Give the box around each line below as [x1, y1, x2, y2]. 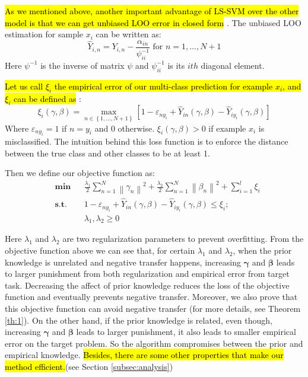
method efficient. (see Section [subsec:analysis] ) [5, 360, 173, 372]
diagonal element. [201, 59, 265, 71]
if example [208, 122, 246, 134]
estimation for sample [5, 28, 84, 40]
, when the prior [233, 244, 292, 256]
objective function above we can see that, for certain [5, 244, 195, 256]
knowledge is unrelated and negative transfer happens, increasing [5, 255, 241, 268]
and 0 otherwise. [94, 122, 155, 134]
